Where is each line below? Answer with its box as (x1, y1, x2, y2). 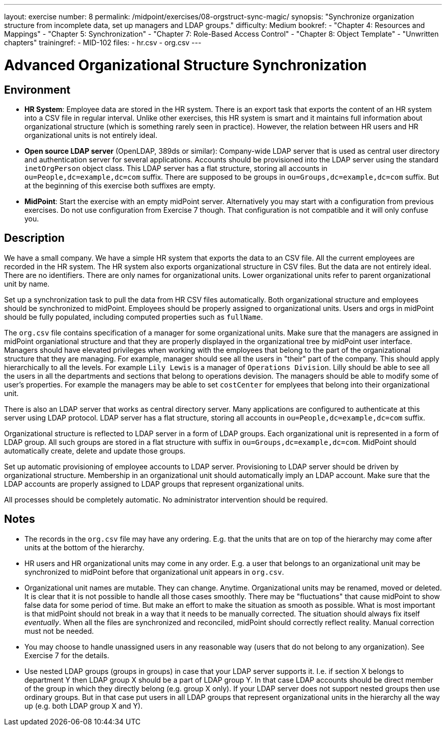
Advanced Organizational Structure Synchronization (4, 56, 367, 74)
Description (4, 232, 65, 245)
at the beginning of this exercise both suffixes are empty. (24, 181, 215, 190)
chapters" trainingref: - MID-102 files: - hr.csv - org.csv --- (4, 38, 202, 47)
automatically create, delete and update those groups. (4, 446, 185, 455)
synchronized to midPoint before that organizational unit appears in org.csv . (24, 567, 284, 576)
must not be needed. (24, 626, 94, 635)
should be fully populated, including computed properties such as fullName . (4, 312, 263, 321)
